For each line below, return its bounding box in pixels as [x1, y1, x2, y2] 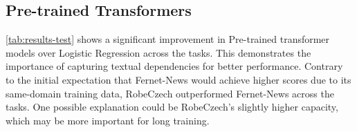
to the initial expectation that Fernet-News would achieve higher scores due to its [6, 72, 351, 86]
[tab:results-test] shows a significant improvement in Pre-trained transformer [6, 32, 330, 46]
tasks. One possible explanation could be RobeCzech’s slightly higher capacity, [6, 100, 338, 114]
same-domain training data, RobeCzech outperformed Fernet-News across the [6, 86, 334, 100]
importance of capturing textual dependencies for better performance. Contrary [6, 59, 343, 73]
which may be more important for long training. [6, 113, 210, 127]
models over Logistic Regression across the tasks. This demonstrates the [6, 45, 311, 59]
